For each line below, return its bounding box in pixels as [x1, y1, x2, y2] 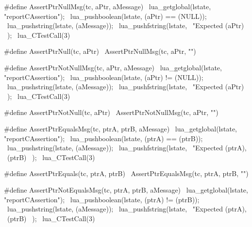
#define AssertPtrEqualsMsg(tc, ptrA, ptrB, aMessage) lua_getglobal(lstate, [4, 123, 237, 133]
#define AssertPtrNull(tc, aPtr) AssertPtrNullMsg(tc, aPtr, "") [4, 46, 196, 56]
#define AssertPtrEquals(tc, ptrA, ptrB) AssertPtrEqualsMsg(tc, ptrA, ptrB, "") [4, 168, 249, 178]
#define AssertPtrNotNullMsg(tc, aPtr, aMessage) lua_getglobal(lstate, [4, 62, 222, 72]
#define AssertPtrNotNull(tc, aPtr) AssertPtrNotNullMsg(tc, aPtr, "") [4, 107, 218, 117]
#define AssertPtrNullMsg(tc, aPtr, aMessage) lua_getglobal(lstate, [4, 1, 211, 11]
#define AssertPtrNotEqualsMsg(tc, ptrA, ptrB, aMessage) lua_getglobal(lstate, [4, 184, 248, 195]
